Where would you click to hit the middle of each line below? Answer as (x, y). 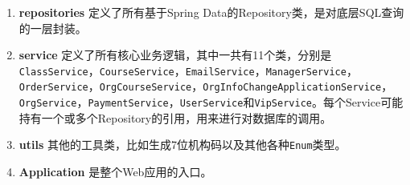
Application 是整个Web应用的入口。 (115, 171)
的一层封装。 (53, 28)
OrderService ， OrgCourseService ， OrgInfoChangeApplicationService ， (206, 86)
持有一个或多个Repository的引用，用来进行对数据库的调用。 (175, 117)
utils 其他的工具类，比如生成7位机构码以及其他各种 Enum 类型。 (182, 145)
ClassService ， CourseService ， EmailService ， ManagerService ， (188, 70)
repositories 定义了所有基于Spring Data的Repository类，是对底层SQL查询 (211, 12)
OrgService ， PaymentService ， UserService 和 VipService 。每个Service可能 (211, 102)
